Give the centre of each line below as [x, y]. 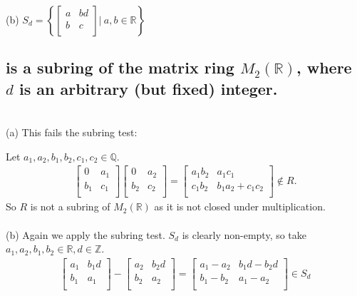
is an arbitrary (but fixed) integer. [148, 88]
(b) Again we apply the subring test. [86, 234]
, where [324, 67]
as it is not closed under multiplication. [240, 206]
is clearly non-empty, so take [244, 234]
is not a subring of [70, 206]
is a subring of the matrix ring [120, 67]
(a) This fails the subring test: [72, 132]
